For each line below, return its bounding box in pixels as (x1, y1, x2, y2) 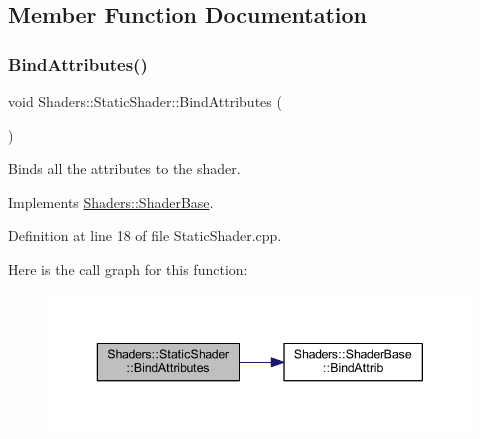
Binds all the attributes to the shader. (8, 158, 241, 179)
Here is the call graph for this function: (8, 258, 248, 279)
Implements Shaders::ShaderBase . (8, 191, 214, 212)
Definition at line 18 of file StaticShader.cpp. (8, 225, 282, 246)
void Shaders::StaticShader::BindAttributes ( (8, 91, 282, 111)
